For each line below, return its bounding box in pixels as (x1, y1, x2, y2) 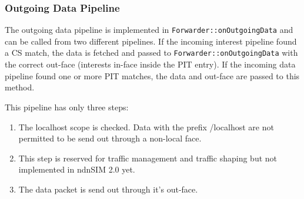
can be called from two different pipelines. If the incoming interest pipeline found (5, 35, 297, 47)
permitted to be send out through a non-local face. (18, 132, 202, 144)
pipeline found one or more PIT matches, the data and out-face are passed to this (5, 69, 300, 82)
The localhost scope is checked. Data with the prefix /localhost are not (18, 120, 274, 133)
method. (5, 81, 35, 93)
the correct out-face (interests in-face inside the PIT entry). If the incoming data (5, 58, 296, 70)
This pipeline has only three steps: (5, 100, 129, 113)
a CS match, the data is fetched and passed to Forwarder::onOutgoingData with (5, 46, 298, 59)
